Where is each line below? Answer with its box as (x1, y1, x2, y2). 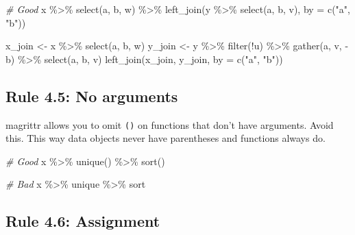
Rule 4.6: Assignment (5, 210, 160, 232)
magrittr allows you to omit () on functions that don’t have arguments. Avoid (5, 117, 334, 132)
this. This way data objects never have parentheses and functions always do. (5, 131, 326, 145)
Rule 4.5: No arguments (5, 85, 178, 106)
